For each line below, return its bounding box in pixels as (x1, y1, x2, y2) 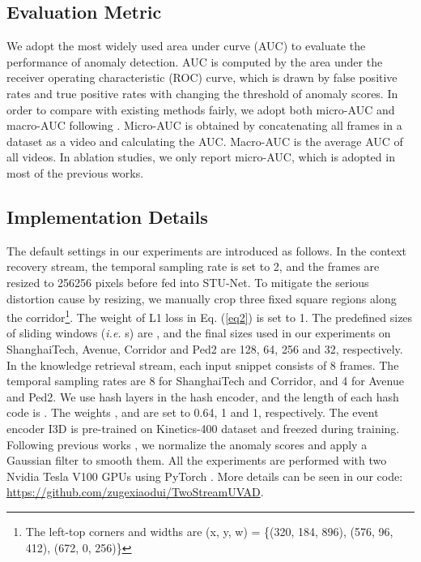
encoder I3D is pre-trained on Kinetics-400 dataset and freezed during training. (6, 419, 400, 436)
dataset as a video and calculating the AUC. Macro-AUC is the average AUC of (6, 132, 403, 149)
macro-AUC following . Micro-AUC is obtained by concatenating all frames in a (6, 117, 402, 134)
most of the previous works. (6, 164, 144, 181)
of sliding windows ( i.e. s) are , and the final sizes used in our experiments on (6, 324, 391, 341)
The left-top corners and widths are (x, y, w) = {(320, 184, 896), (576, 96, (25, 522, 393, 539)
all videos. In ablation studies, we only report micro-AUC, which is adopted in (6, 148, 395, 165)
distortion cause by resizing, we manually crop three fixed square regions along (6, 290, 397, 307)
